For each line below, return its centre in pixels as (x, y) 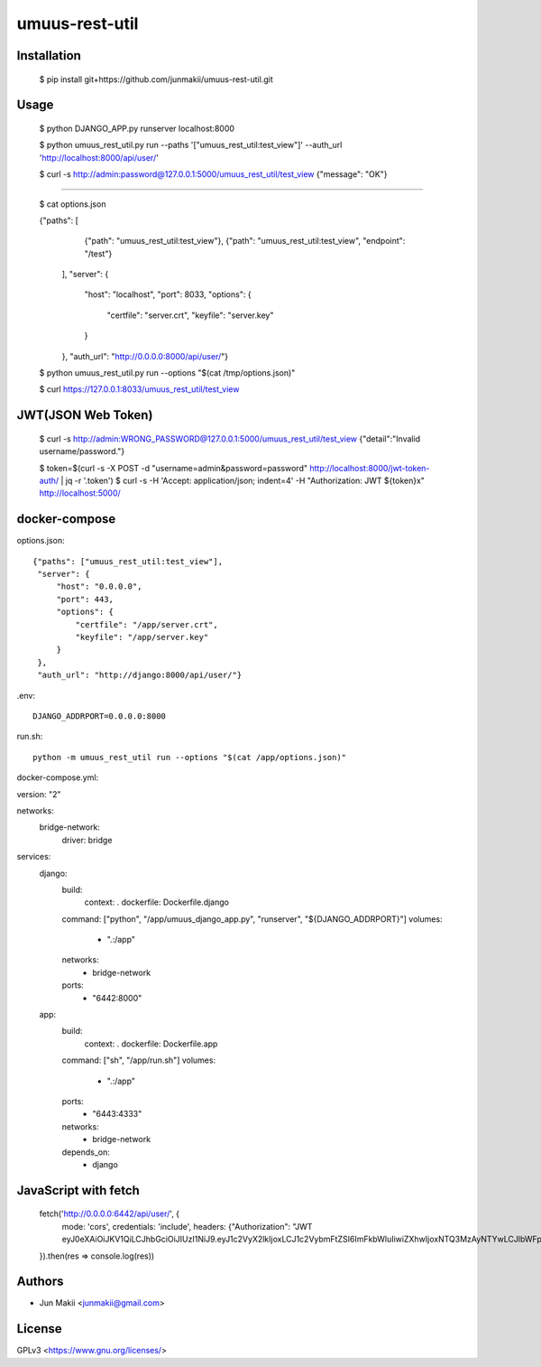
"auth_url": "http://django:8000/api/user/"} (140, 675)
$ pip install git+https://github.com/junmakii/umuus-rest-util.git (156, 79)
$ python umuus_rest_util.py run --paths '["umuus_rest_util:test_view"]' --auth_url (191, 145)
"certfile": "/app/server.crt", (147, 624)
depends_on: (86, 1152)
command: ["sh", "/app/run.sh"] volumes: (139, 1060)
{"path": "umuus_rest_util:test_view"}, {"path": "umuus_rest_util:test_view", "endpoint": (245, 241)
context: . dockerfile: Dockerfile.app (151, 1044)
